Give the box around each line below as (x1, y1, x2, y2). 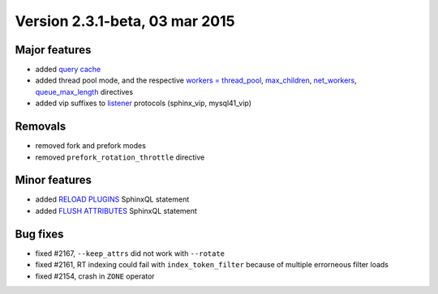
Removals (15, 120, 67, 134)
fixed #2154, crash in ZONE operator (35, 271, 155, 281)
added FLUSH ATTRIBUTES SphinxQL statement (35, 206, 198, 215)
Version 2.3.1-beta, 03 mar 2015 (15, 12, 235, 30)
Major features (15, 43, 92, 57)
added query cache (35, 65, 101, 75)
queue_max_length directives (35, 87, 134, 96)
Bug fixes (15, 227, 64, 241)
